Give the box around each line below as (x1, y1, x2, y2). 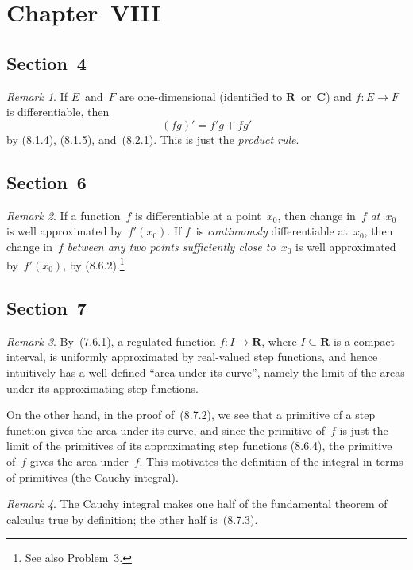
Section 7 (6, 295, 87, 320)
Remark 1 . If (6, 87, 68, 104)
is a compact (333, 332, 395, 349)
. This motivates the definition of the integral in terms (139, 452, 403, 469)
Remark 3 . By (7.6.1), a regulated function (6, 332, 216, 349)
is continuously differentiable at (195, 223, 348, 239)
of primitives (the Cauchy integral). (6, 468, 179, 485)
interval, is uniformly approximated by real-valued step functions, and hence (6, 348, 378, 365)
